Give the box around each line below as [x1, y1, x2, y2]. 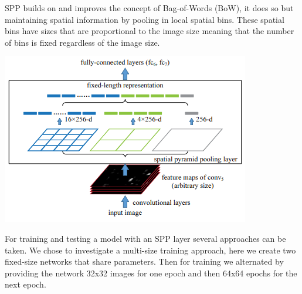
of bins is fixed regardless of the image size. [5, 36, 160, 48]
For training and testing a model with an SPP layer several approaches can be [5, 232, 286, 244]
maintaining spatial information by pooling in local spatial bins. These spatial [5, 13, 284, 25]
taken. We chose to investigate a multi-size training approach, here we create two [5, 244, 296, 256]
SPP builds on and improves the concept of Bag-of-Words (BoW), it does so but [5, 2, 294, 13]
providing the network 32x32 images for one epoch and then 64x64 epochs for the [5, 266, 297, 279]
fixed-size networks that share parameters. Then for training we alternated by [5, 255, 284, 268]
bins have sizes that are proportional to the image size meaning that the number [5, 25, 294, 37]
